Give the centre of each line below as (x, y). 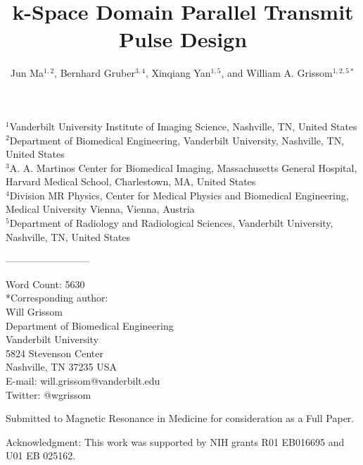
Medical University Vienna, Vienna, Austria (100, 209)
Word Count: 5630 (45, 284)
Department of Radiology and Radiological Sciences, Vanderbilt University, (171, 223)
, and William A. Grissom (277, 73)
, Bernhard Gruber (95, 73)
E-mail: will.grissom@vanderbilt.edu (83, 380)
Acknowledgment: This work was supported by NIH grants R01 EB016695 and (175, 441)
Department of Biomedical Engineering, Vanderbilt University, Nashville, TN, (177, 140)
